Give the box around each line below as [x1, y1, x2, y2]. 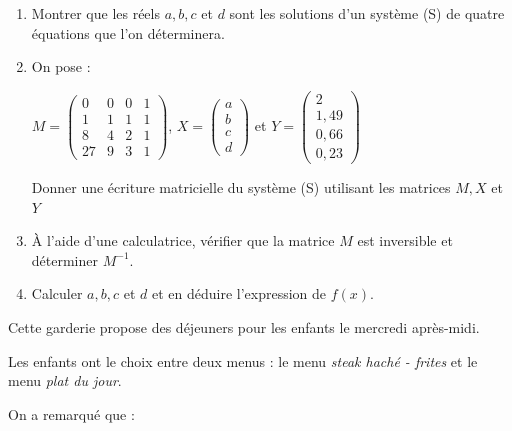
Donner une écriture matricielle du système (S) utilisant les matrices [31, 176, 451, 197]
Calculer [31, 283, 83, 304]
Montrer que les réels [31, 3, 160, 23]
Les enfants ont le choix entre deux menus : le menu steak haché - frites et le [8, 350, 478, 371]
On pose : [31, 56, 91, 77]
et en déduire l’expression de [151, 283, 327, 304]
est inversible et [357, 230, 453, 251]
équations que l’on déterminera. [31, 22, 225, 43]
